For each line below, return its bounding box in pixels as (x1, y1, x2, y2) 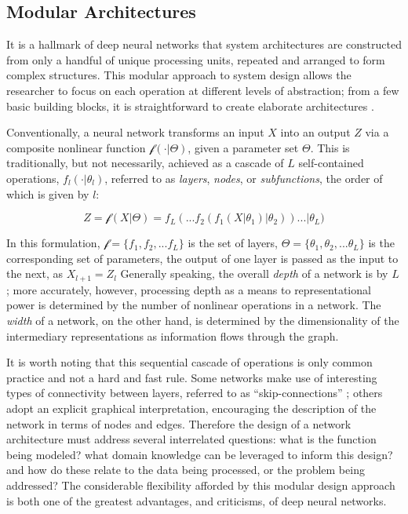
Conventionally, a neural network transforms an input (6, 124, 264, 140)
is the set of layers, (188, 235, 278, 251)
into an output (280, 124, 351, 140)
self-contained (298, 155, 364, 171)
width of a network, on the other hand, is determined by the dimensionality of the (6, 312, 399, 328)
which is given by (6, 185, 89, 202)
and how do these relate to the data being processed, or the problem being (6, 461, 365, 478)
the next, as (6, 265, 64, 282)
